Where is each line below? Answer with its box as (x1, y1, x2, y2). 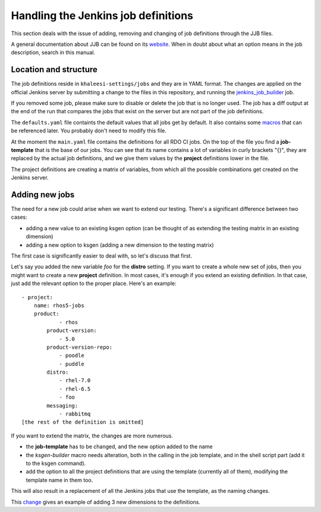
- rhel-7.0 (59, 377, 91, 384)
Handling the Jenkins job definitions (11, 9, 193, 22)
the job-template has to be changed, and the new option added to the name (26, 443, 213, 450)
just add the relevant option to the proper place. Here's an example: (11, 280, 177, 287)
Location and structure (11, 64, 98, 75)
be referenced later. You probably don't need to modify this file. (11, 127, 166, 134)
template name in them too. (26, 476, 93, 483)
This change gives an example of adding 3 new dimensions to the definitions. (11, 498, 201, 505)
